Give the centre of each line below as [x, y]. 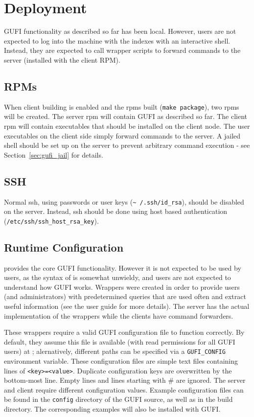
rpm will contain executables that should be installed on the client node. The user [127, 126]
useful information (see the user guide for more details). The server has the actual [127, 306]
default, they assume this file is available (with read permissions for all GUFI [120, 341]
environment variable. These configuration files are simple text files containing [121, 361]
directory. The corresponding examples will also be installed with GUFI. [112, 409]
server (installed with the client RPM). [62, 59]
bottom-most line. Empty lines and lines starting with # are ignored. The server [125, 380]
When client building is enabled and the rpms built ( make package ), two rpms [122, 106]
